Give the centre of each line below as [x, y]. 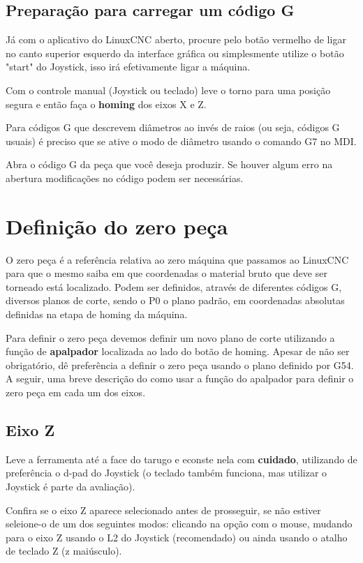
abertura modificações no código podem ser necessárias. [125, 178]
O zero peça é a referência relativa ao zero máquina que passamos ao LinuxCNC [177, 259]
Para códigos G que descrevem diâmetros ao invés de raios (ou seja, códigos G [173, 127]
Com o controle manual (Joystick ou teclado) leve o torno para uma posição [168, 90]
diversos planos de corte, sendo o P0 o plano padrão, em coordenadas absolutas [175, 300]
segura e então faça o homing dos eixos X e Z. [106, 104]
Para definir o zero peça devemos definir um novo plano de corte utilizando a [170, 337]
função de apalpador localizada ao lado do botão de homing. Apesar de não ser [178, 351]
